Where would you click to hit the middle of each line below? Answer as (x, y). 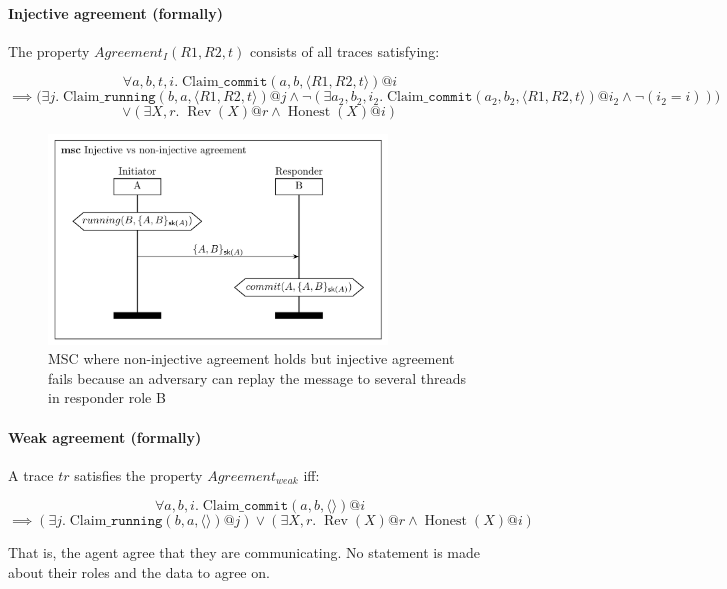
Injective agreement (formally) (115, 12)
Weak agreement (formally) (105, 436)
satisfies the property (138, 474)
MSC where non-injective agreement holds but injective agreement (251, 358)
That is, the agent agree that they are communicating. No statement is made (244, 552)
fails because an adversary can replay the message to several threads (257, 377)
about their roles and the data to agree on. (139, 572)
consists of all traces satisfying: (344, 50)
